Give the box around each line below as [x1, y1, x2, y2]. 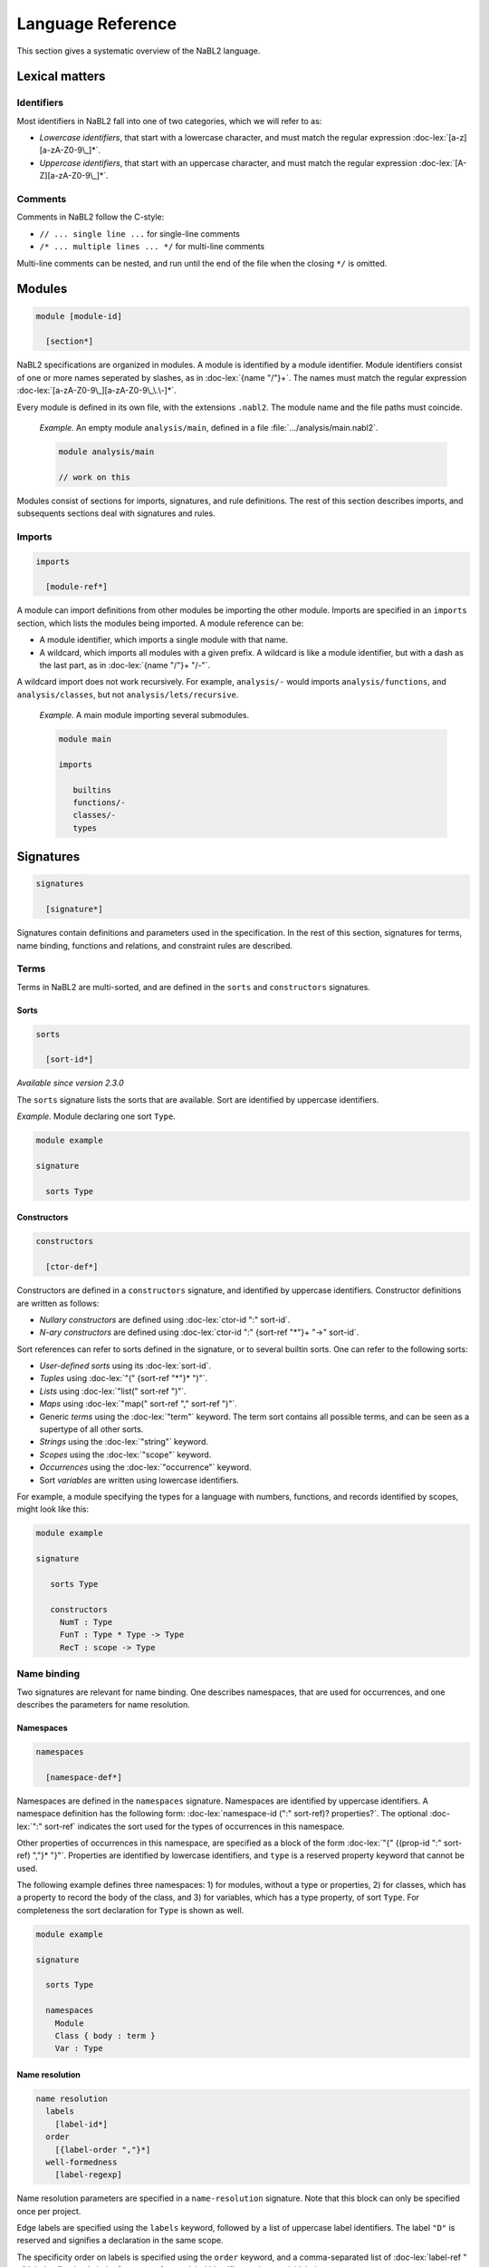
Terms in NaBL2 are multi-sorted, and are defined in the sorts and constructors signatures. [16, 981, 370, 992]
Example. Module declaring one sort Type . [16, 1111, 176, 1122]
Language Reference [16, 14, 177, 34]
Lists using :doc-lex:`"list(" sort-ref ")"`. [39, 1386, 187, 1396]
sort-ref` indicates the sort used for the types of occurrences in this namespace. [43, 1821, 345, 1832]
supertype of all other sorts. [39, 1424, 144, 1435]
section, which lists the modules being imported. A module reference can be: [16, 618, 304, 628]
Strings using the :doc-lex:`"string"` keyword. [39, 1436, 208, 1447]
